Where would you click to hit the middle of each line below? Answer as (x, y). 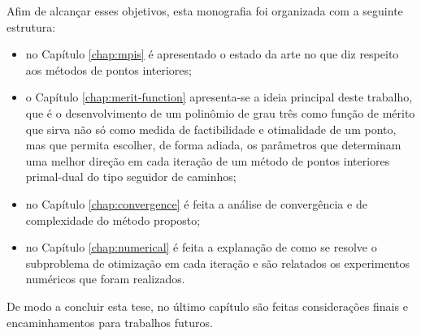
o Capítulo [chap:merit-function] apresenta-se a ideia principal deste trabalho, (219, 97)
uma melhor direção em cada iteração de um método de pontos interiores (208, 160)
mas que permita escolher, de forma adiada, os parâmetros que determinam (213, 145)
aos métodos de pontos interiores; (109, 69)
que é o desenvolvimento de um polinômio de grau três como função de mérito (220, 112)
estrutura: (31, 26)
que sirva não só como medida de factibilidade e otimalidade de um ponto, (211, 129)
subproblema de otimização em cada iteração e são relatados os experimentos (217, 263)
